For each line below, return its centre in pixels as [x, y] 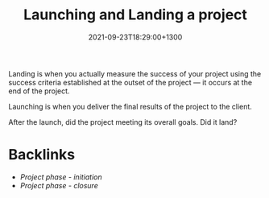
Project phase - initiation [61, 177]
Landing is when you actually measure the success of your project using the [135, 73]
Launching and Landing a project [135, 15]
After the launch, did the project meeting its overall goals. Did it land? [123, 122]
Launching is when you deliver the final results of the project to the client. [130, 106]
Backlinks [42, 155]
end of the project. [39, 91]
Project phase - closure [59, 185]
